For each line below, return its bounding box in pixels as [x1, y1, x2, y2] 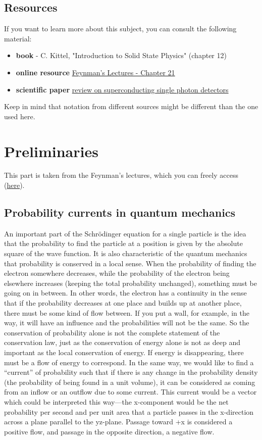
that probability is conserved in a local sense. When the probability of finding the [4, 258, 256, 268]
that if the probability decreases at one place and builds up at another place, [4, 298, 242, 308]
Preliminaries [4, 140, 98, 161]
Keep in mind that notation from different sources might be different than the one [4, 101, 258, 112]
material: [4, 33, 32, 43]
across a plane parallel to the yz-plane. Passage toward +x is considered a [4, 416, 233, 427]
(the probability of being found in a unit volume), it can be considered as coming [4, 376, 255, 387]
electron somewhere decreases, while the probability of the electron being [4, 268, 230, 278]
